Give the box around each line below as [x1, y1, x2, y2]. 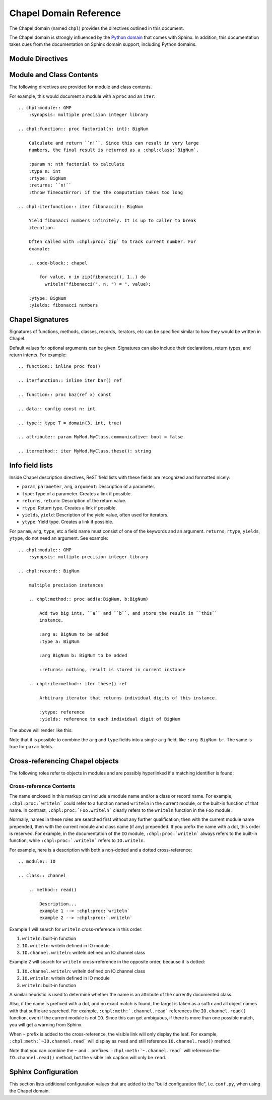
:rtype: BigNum [28, 175, 66, 181]
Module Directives [9, 54, 68, 63]
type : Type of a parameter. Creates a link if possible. [22, 490, 132, 496]
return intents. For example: [9, 352, 67, 358]
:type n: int [28, 168, 61, 174]
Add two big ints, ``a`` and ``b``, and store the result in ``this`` [39, 610, 218, 616]
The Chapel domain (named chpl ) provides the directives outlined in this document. [9, 25, 184, 31]
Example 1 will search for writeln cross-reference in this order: [9, 926, 143, 932]
